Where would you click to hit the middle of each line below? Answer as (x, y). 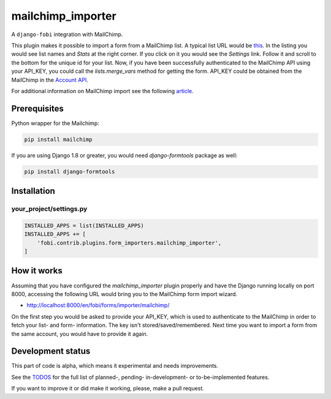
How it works (37, 271)
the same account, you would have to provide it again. (80, 333)
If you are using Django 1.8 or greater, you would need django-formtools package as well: (124, 155)
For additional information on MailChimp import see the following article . (103, 91)
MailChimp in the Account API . (50, 80)
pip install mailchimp (58, 139)
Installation (33, 191)
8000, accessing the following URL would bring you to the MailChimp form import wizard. (124, 294)
